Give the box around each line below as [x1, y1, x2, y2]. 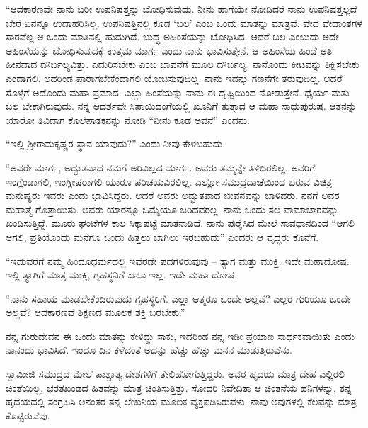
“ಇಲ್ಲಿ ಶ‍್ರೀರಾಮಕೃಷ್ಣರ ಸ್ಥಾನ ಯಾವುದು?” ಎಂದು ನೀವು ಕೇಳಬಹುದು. [6, 136, 226, 151]
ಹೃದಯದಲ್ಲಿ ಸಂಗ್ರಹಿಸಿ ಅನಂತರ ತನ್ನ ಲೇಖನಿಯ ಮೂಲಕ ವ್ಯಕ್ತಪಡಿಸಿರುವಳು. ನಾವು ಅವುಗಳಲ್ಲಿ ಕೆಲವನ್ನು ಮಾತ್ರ [6, 394, 357, 409]
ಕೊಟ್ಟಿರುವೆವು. [6, 407, 50, 422]
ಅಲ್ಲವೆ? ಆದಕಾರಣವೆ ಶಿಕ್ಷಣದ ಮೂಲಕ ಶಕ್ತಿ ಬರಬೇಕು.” [6, 305, 185, 320]
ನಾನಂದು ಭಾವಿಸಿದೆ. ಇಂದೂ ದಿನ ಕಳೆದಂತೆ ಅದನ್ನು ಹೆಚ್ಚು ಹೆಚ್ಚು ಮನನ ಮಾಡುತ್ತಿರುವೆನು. [6, 342, 292, 357]
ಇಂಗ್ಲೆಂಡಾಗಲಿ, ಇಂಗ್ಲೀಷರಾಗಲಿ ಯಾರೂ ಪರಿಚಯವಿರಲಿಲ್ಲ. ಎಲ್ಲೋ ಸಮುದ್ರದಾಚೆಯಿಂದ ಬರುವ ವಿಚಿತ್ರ [6, 174, 333, 188]
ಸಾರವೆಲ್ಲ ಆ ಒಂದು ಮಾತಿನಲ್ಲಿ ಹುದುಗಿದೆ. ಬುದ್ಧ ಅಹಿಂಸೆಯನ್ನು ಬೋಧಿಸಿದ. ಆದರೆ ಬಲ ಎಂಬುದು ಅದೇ [6, 29, 339, 44]
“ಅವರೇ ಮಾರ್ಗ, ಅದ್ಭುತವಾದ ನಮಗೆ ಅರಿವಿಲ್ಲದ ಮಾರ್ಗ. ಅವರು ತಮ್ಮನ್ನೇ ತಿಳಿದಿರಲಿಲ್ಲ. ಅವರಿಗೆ [6, 159, 316, 174]
